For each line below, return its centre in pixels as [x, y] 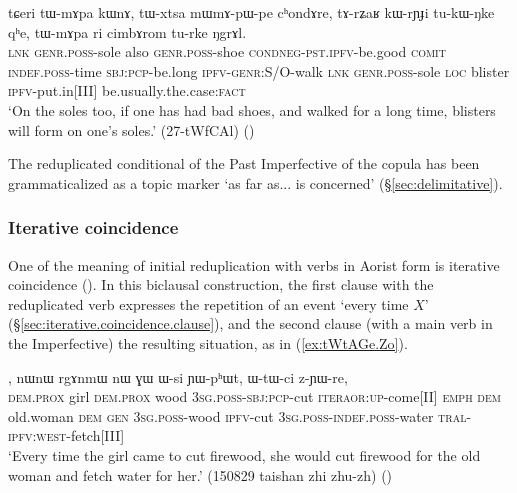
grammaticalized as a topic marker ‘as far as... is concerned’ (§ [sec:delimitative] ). [255, 182]
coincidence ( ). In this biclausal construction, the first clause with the [221, 284]
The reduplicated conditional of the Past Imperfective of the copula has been [244, 163]
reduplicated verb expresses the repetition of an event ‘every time [208, 303]
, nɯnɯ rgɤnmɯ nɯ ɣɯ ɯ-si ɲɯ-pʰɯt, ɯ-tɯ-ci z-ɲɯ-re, [178, 376]
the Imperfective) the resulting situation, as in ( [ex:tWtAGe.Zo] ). [208, 342]
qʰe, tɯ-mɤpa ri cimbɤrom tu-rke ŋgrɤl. [127, 31]
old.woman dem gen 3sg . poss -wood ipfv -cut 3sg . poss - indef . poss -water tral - [240, 415]
